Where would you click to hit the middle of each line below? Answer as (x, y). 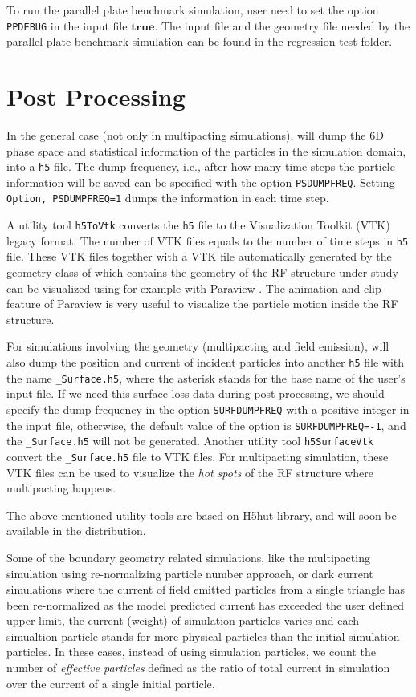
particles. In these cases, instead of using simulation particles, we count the (191, 652)
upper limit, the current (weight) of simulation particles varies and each (183, 620)
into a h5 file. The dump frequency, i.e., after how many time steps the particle (201, 166)
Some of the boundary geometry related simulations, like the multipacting (188, 557)
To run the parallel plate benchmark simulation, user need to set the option (193, 10)
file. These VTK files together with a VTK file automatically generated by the (199, 256)
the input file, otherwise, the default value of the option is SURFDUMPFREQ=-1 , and (206, 425)
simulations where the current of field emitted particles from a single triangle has (206, 589)
